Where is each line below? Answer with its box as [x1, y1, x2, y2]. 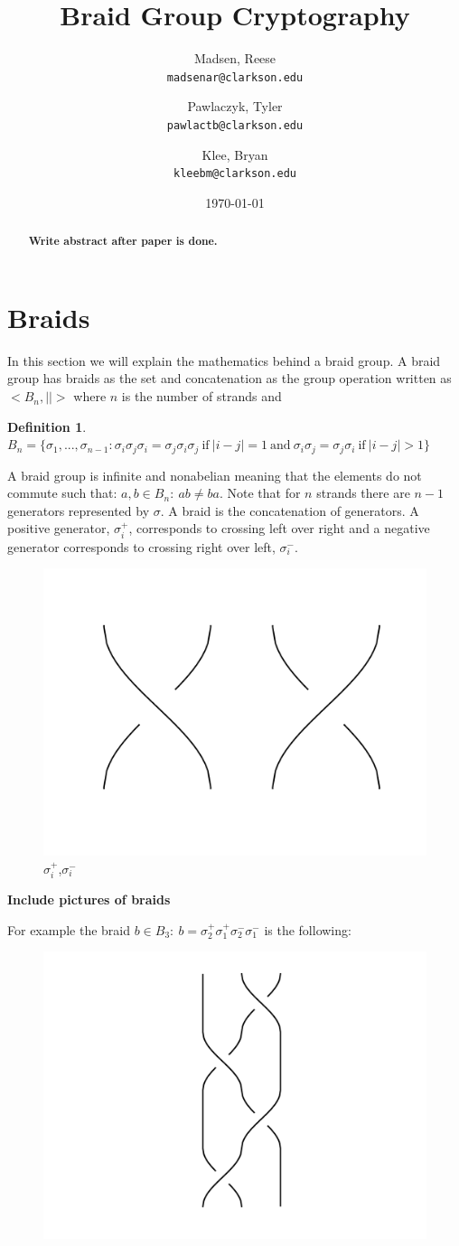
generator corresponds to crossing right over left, [7, 537, 276, 556]
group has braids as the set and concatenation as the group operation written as [7, 369, 452, 388]
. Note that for [219, 483, 301, 502]
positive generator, [7, 519, 110, 538]
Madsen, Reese [193, 49, 276, 68]
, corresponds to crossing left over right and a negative [128, 519, 430, 538]
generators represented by [7, 501, 150, 520]
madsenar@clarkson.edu [166, 70, 304, 84]
